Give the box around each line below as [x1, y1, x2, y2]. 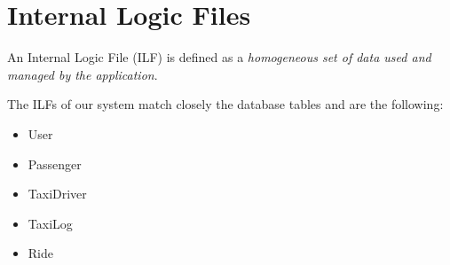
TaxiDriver [28, 184, 87, 203]
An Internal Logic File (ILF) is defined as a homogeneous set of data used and [7, 48, 431, 66]
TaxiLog [28, 214, 73, 232]
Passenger [28, 154, 82, 173]
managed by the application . [7, 65, 158, 83]
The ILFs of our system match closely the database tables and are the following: [7, 95, 444, 113]
